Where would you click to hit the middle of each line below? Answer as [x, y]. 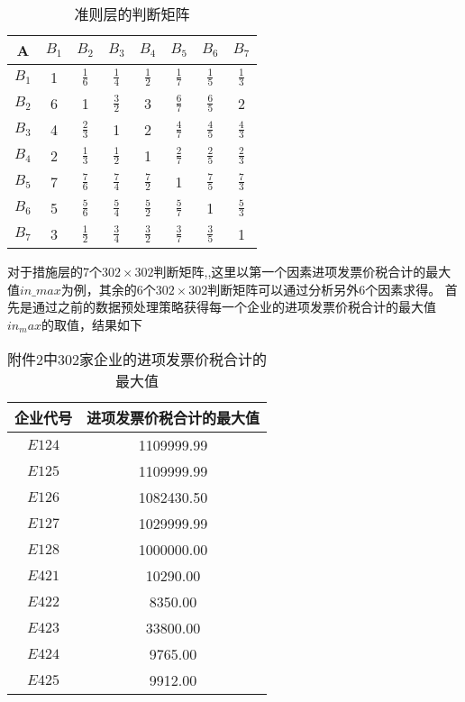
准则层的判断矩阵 [132, 14]
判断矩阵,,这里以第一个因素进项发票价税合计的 [290, 271]
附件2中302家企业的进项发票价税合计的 [137, 360]
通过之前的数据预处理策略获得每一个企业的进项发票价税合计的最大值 [234, 307]
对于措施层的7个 [55, 271]
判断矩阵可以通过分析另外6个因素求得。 [324, 289]
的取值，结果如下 [92, 324]
